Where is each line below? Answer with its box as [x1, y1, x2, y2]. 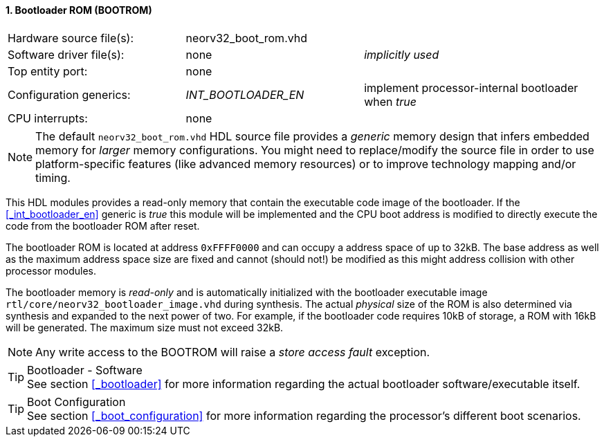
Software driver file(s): [8, 47, 125, 62]
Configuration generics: [8, 87, 131, 102]
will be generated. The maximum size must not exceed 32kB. [6, 321, 284, 333]
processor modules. [6, 264, 97, 277]
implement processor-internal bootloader [364, 80, 578, 95]
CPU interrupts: [8, 111, 88, 125]
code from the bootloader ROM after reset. [6, 219, 200, 232]
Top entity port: [8, 64, 88, 78]
